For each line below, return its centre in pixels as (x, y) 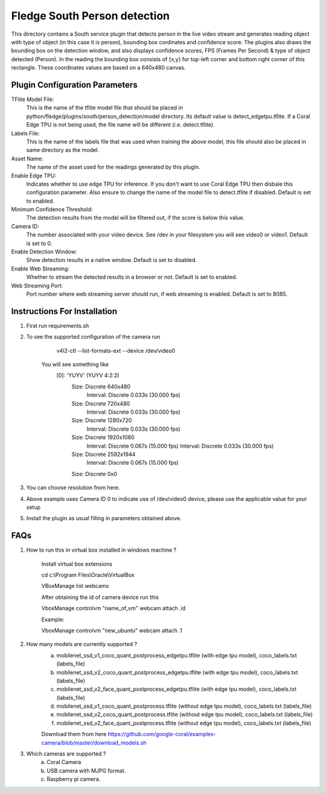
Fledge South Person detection (91, 16)
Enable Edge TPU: (34, 175)
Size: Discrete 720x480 (101, 403)
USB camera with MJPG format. (86, 771)
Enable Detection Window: (44, 252)
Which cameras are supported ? (66, 754)
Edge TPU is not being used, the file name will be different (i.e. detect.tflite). (120, 125)
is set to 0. (39, 243)
